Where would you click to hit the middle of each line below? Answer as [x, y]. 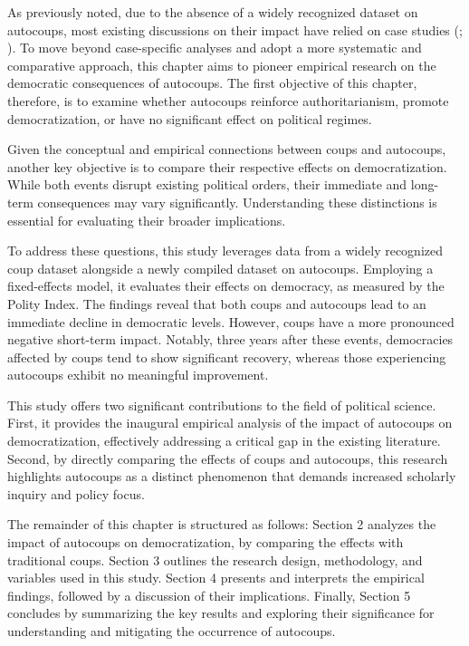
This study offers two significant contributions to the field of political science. [222, 405]
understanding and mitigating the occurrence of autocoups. [172, 631]
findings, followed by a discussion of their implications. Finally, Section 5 [209, 595]
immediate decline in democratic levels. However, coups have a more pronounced [231, 321]
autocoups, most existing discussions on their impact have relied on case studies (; [235, 29]
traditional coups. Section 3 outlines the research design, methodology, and [215, 559]
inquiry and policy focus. [76, 493]
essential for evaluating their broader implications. [147, 220]
